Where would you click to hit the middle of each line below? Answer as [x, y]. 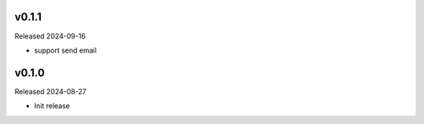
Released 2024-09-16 [50, 36]
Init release [52, 106]
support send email [66, 50]
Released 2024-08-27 [50, 91]
